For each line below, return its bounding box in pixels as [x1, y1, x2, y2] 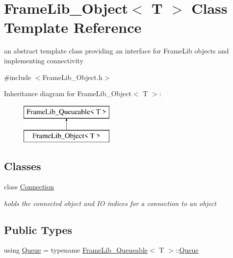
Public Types [4, 222, 73, 237]
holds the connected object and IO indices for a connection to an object [4, 198, 216, 208]
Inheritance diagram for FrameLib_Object [4, 88, 131, 99]
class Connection [4, 181, 54, 192]
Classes [4, 158, 41, 174]
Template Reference [4, 17, 142, 37]
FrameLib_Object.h [42, 72, 103, 82]
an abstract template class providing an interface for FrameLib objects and [4, 46, 229, 56]
